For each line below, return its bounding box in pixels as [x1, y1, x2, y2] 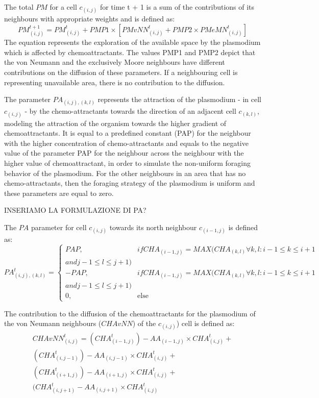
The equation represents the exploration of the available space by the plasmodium [4, 37, 261, 47]
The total [4, 2, 34, 12]
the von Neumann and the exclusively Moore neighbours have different [4, 57, 225, 67]
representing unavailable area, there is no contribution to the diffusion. [4, 77, 225, 87]
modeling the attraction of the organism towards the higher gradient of [4, 117, 227, 128]
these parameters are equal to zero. [4, 187, 114, 198]
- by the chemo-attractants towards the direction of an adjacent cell [24, 106, 236, 116]
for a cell [50, 2, 77, 12]
